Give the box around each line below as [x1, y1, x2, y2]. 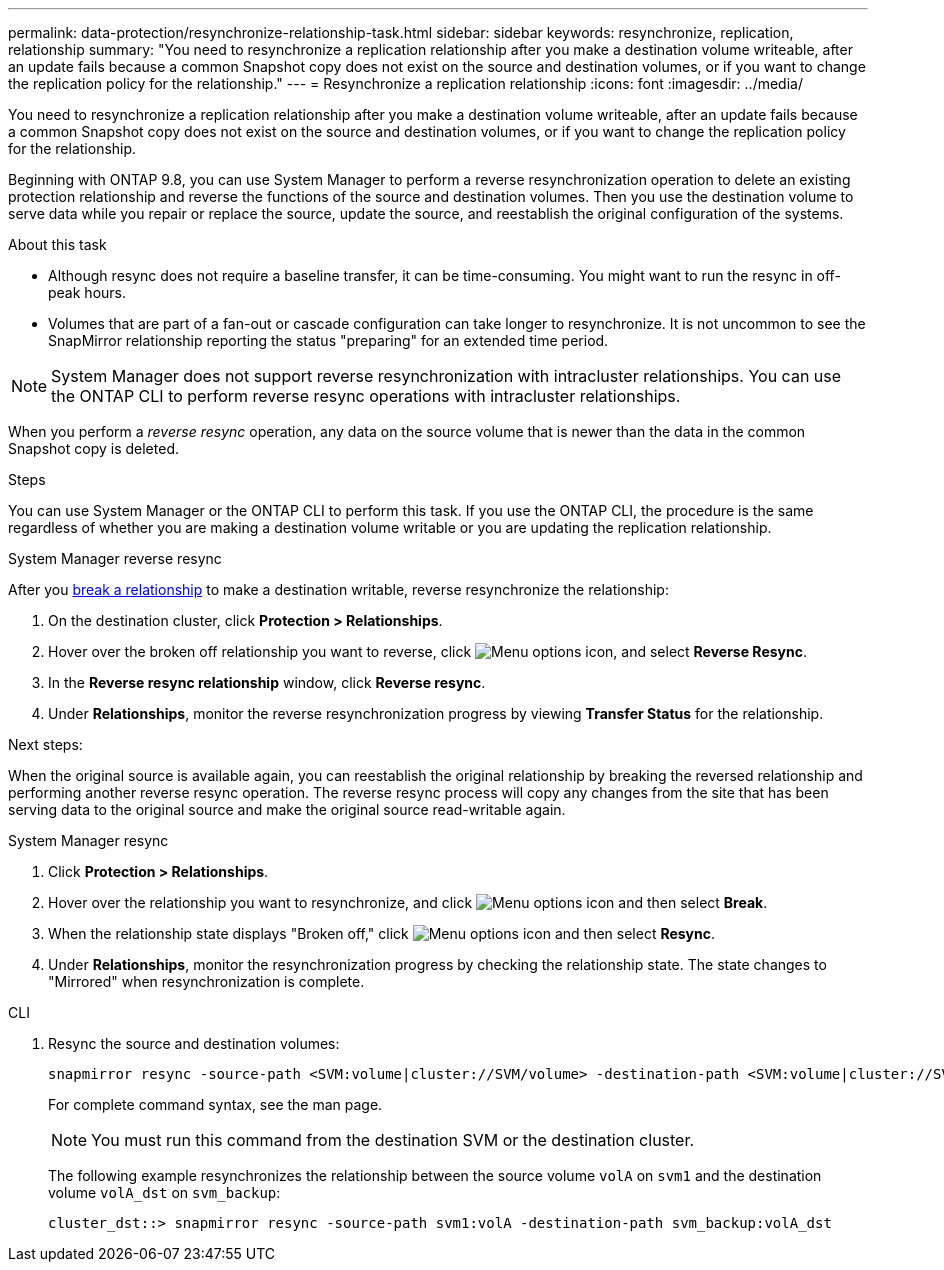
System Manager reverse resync [8, 550, 222, 567]
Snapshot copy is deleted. [8, 440, 179, 457]
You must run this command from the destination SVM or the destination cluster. [91, 1130, 695, 1150]
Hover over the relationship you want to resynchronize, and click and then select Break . [48, 894, 768, 911]
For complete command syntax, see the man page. [48, 1096, 383, 1113]
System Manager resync [8, 832, 169, 849]
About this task [8, 236, 107, 253]
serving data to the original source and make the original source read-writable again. [8, 801, 566, 818]
